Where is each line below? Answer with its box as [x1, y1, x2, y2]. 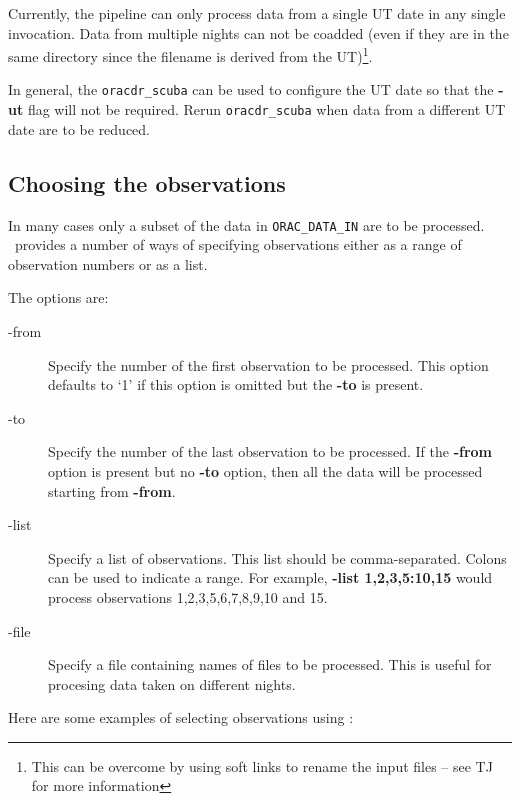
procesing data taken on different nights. [48, 673, 296, 694]
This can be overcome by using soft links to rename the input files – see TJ [31, 755, 493, 776]
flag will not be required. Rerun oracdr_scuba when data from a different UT [27, 99, 506, 120]
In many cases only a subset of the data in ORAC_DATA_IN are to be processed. [8, 214, 485, 235]
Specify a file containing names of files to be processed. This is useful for [48, 654, 492, 675]
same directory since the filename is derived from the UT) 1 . [8, 43, 373, 66]
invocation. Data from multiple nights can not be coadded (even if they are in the [8, 22, 509, 43]
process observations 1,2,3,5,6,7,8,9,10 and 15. [48, 586, 328, 607]
